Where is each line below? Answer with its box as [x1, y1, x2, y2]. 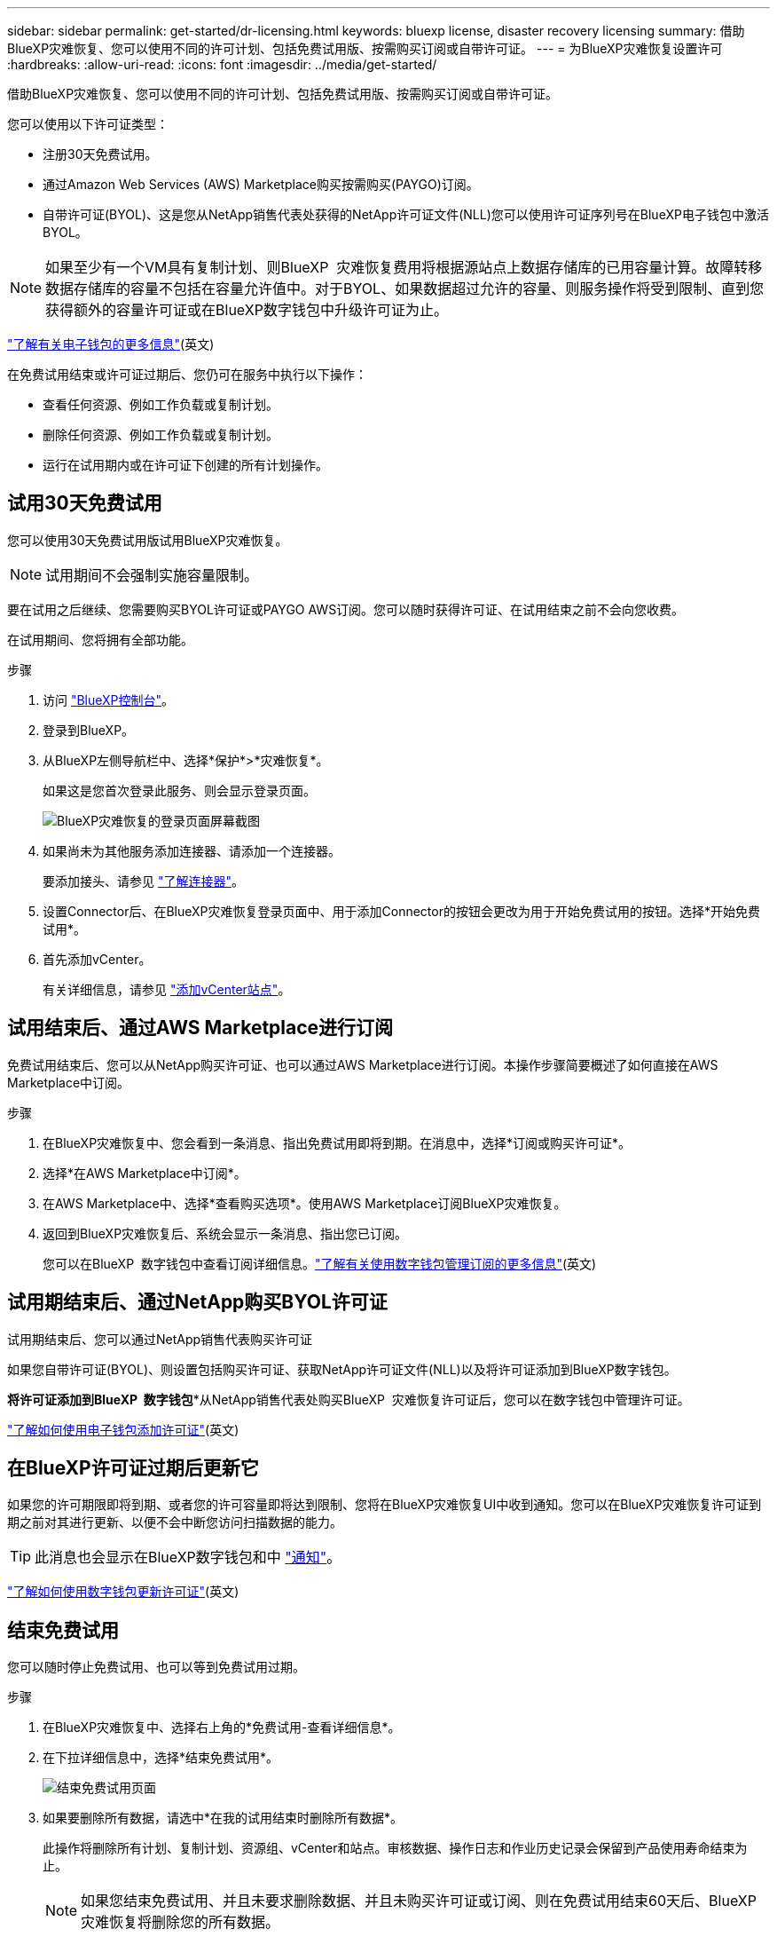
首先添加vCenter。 [43, 951, 152, 967]
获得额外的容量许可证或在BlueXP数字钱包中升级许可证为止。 [45, 301, 448, 319]
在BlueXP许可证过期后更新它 [7, 1456, 259, 1479]
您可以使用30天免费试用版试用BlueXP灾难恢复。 [7, 532, 288, 548]
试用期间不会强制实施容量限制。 [45, 565, 259, 584]
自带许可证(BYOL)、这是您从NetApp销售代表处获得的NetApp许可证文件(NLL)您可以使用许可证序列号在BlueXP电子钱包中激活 [43, 207, 769, 222]
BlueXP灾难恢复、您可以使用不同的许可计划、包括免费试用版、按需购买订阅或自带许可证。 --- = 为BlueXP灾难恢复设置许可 [7, 41, 723, 56]
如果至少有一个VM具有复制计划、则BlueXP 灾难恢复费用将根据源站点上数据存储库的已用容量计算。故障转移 [45, 258, 763, 276]
